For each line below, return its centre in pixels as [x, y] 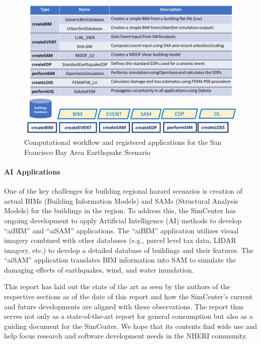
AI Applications [32, 171]
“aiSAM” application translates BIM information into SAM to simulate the [120, 260]
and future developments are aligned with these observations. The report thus [124, 306]
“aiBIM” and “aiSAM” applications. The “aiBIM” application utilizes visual [121, 230]
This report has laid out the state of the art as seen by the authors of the [117, 286]
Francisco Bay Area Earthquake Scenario [87, 152]
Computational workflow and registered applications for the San [123, 142]
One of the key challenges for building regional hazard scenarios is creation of [123, 191]
